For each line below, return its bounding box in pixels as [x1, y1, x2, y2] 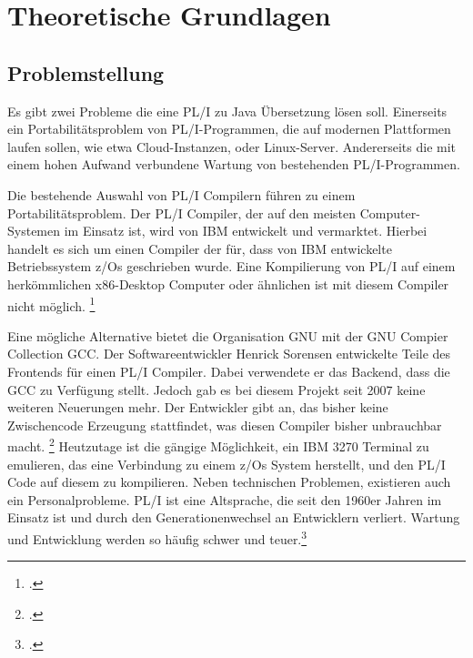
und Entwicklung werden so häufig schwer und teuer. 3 [7, 526, 307, 548]
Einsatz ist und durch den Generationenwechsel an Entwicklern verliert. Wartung [7, 508, 460, 527]
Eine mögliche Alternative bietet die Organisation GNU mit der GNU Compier [7, 326, 448, 345]
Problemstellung [7, 58, 165, 86]
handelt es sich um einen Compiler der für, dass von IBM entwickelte [7, 238, 392, 258]
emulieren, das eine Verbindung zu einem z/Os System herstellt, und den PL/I [7, 454, 446, 473]
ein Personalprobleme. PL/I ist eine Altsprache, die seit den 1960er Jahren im [7, 490, 442, 509]
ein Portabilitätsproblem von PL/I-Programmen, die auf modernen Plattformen [7, 119, 451, 138]
